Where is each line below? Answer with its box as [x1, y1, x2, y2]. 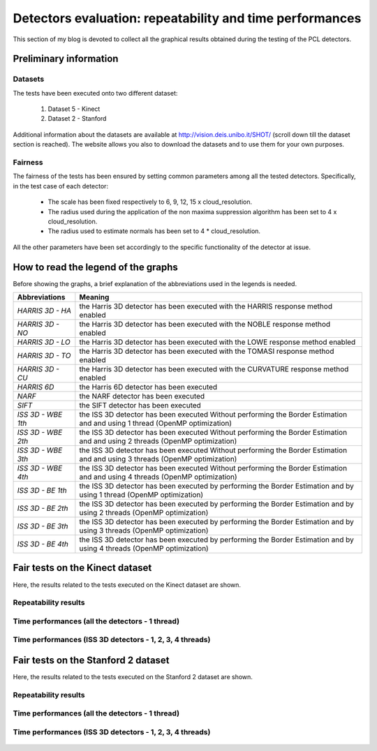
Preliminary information [13, 53, 119, 65]
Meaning [79, 292, 110, 302]
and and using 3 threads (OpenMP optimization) [79, 454, 237, 464]
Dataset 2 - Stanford [47, 114, 107, 123]
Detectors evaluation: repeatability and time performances [13, 10, 362, 26]
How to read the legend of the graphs [13, 261, 178, 273]
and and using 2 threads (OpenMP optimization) [79, 436, 237, 446]
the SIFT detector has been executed [79, 401, 202, 410]
